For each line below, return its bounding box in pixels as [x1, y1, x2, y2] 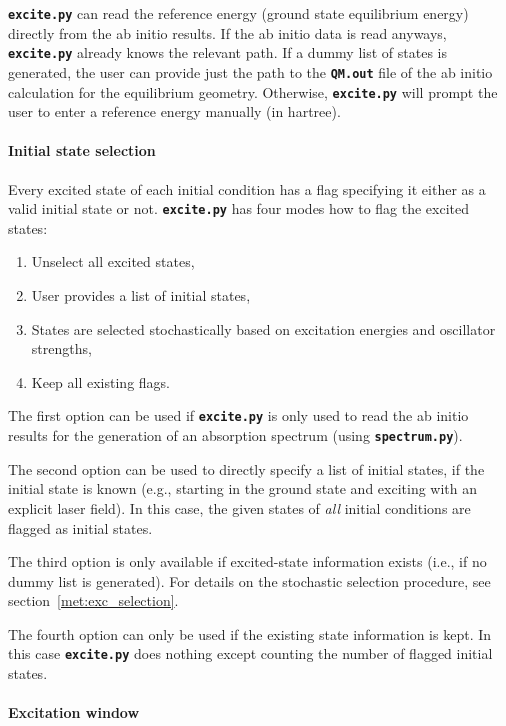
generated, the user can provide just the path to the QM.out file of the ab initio [8, 61, 493, 82]
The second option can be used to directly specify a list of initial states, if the [8, 458, 485, 479]
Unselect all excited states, [31, 251, 195, 272]
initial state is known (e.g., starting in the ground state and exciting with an [8, 478, 478, 499]
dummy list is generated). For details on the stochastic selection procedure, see [8, 570, 491, 591]
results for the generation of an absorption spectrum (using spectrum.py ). [8, 425, 463, 446]
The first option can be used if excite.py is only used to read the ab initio [8, 405, 469, 426]
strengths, [31, 338, 92, 359]
